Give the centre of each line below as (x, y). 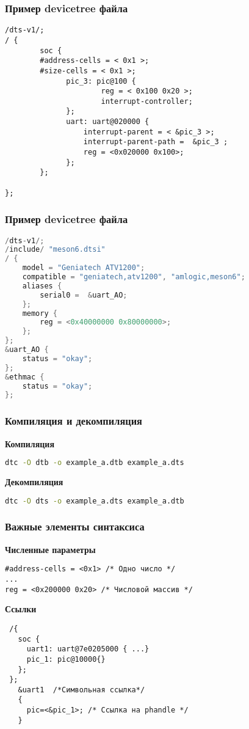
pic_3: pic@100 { (101, 81)
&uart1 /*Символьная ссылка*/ (81, 690)
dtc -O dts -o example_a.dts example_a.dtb (95, 501)
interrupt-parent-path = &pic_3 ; (156, 142)
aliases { (42, 286)
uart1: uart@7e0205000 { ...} (88, 649)
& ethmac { (25, 377)
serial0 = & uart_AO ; (84, 295)
